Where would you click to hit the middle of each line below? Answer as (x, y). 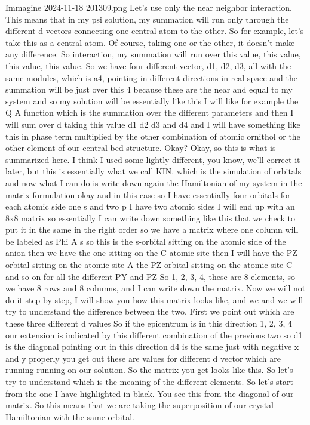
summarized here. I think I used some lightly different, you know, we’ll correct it (153, 159)
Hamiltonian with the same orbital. (70, 416)
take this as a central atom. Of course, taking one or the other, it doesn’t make (150, 42)
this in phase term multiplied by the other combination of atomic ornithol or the (153, 136)
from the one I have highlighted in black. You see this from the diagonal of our (150, 393)
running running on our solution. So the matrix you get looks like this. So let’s (149, 370)
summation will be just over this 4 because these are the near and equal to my (149, 89)
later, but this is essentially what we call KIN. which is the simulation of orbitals (154, 171)
